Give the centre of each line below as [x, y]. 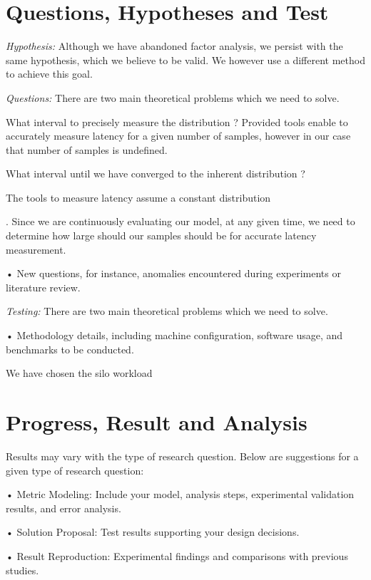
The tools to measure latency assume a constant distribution [138, 197]
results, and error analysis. [63, 508]
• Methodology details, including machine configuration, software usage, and [174, 335]
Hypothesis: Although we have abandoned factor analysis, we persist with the [174, 46]
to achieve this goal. [49, 74]
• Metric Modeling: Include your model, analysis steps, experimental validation [180, 494]
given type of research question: [75, 470]
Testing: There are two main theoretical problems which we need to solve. [167, 311]
